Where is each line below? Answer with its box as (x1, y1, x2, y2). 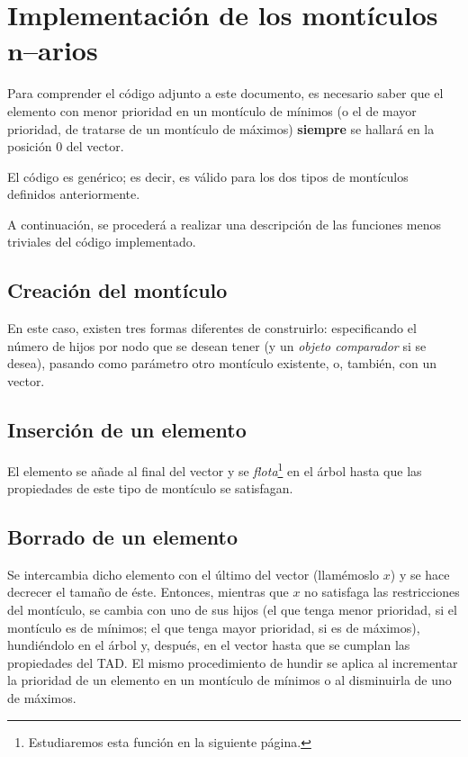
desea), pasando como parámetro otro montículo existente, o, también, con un (7, 354, 437, 373)
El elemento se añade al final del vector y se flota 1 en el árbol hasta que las (7, 458, 422, 480)
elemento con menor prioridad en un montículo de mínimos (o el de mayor (7, 101, 417, 120)
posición (7, 137, 52, 156)
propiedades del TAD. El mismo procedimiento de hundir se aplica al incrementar (7, 653, 458, 671)
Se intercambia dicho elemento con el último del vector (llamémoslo (7, 564, 380, 583)
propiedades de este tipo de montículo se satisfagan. (7, 479, 293, 498)
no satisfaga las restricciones (304, 582, 460, 601)
